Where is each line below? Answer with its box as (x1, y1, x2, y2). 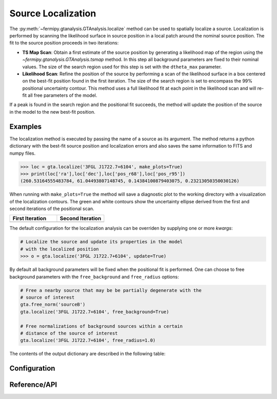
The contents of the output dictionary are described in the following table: (9, 351, 166, 357)
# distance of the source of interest (20, 330, 118, 336)
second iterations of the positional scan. (9, 205, 94, 212)
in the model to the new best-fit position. (9, 109, 95, 115)
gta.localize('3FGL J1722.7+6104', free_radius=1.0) (20, 338, 156, 343)
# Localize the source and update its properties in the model (20, 239, 183, 245)
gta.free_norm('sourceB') (20, 302, 86, 307)
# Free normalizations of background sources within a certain (20, 323, 183, 329)
